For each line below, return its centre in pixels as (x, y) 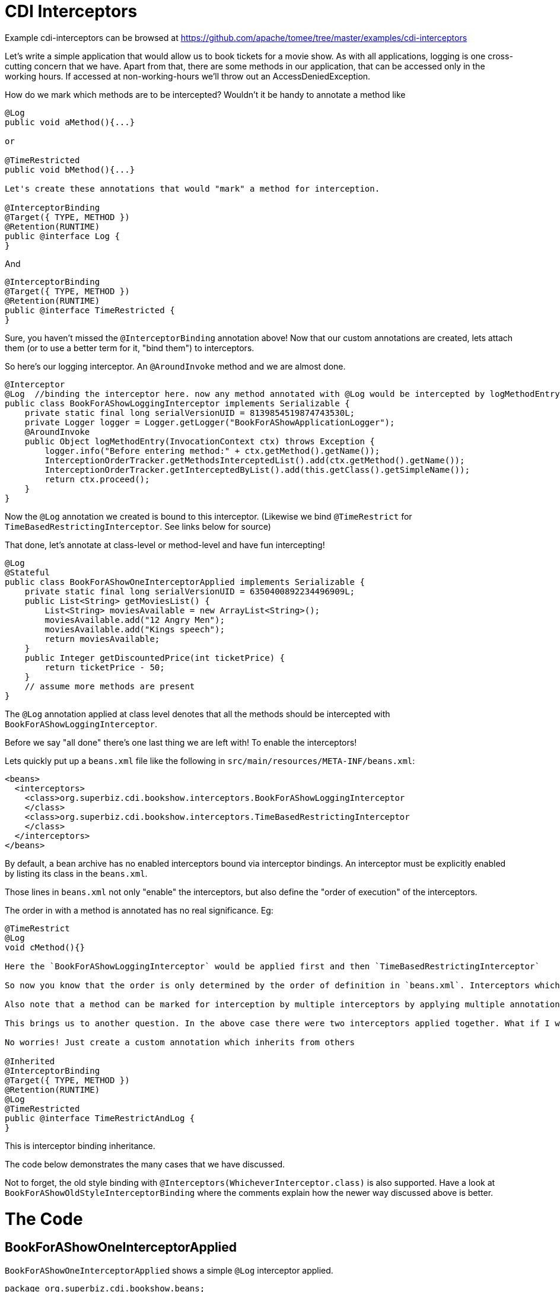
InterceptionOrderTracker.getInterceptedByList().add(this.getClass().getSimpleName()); (257, 470)
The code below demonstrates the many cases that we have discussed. (145, 1164)
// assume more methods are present (110, 686)
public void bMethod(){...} (70, 169)
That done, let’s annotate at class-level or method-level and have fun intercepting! (165, 545)
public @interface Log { (62, 236)
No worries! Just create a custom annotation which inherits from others (180, 1042)
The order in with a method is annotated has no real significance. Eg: (139, 910)
